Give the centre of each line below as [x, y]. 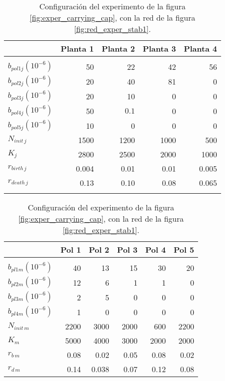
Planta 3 [159, 48]
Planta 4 [200, 48]
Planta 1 [77, 48]
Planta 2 [118, 48]
